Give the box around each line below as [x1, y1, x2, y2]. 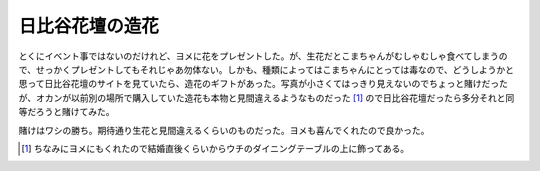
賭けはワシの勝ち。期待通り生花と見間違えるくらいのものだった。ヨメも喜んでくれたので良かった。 [18, 124, 430, 136]
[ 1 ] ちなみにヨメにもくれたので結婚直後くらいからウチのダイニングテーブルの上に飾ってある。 [21, 142, 410, 154]
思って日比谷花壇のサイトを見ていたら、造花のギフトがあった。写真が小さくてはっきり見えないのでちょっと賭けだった [18, 78, 509, 90]
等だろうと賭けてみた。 [18, 106, 115, 118]
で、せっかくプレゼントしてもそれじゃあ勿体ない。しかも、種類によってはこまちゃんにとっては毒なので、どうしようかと [18, 63, 515, 75]
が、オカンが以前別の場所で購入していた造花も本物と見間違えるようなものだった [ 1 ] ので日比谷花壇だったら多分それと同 [18, 91, 515, 104]
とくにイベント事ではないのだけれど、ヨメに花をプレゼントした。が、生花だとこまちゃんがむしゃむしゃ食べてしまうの [18, 50, 509, 62]
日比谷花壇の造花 [18, 15, 160, 37]
